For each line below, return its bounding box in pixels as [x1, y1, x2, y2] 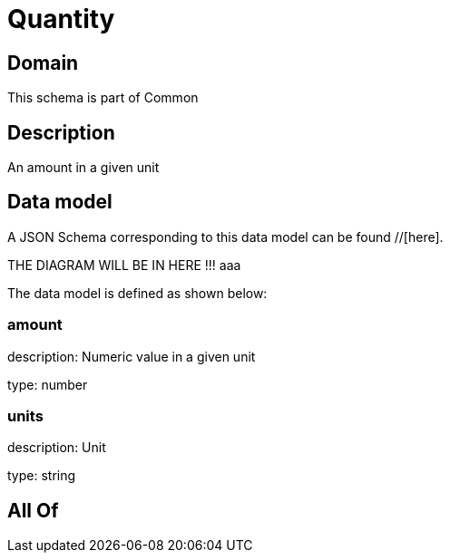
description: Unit [7, 439, 106, 456]
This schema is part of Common [7, 90, 199, 106]
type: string [7, 468, 76, 484]
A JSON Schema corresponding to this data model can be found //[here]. [7, 228, 444, 245]
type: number [7, 376, 88, 392]
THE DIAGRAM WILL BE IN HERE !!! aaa [7, 256, 241, 273]
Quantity [7, 4, 115, 34]
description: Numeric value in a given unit [7, 348, 256, 364]
